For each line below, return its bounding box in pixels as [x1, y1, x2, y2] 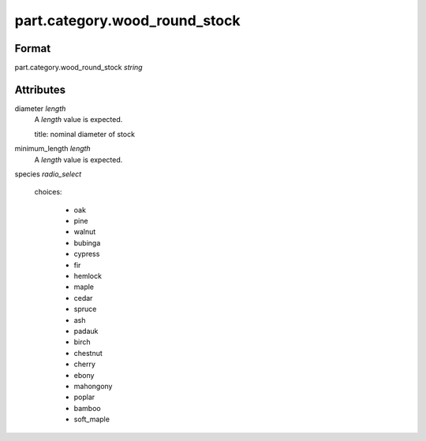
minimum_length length [14, 144, 91, 154]
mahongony [73, 381, 113, 391]
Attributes [14, 83, 66, 96]
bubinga [73, 238, 101, 247]
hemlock [73, 272, 103, 281]
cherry [73, 359, 96, 369]
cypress [73, 249, 100, 259]
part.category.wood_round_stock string [14, 63, 143, 72]
